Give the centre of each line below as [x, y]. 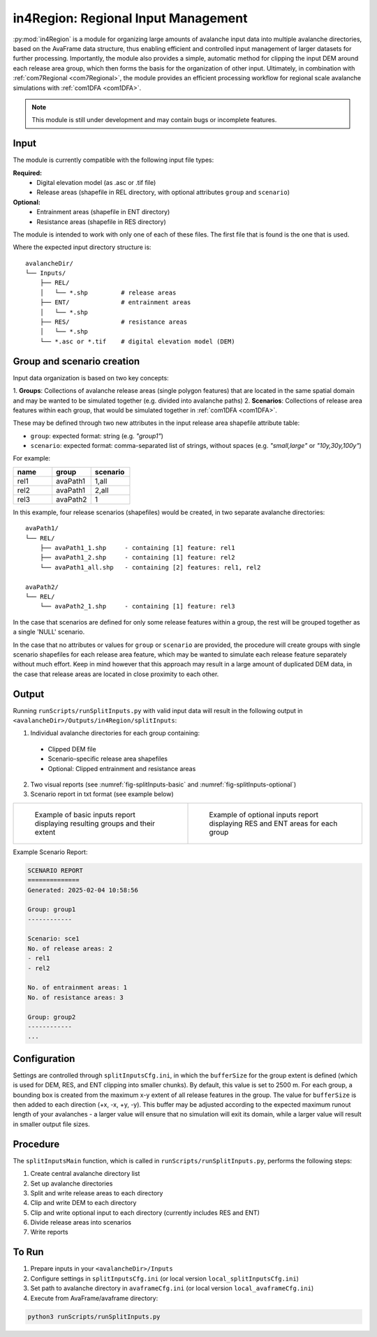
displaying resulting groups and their [95, 823]
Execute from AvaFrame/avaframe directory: [94, 1298]
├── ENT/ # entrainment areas [115, 302]
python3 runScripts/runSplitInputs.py [94, 1316]
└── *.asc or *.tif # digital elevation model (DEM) [137, 341]
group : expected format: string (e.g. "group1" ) [97, 435]
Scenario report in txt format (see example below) [102, 794]
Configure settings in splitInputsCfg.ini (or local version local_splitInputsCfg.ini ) [165, 1278]
